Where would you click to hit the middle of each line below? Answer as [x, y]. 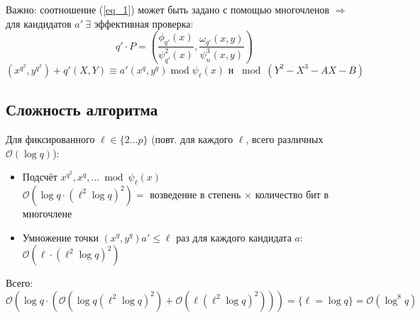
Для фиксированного [50, 138]
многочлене [47, 213]
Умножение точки [60, 237]
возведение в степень [195, 194]
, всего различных [284, 138]
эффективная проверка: [144, 23]
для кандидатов [39, 23]
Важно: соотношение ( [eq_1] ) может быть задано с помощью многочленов [168, 9]
